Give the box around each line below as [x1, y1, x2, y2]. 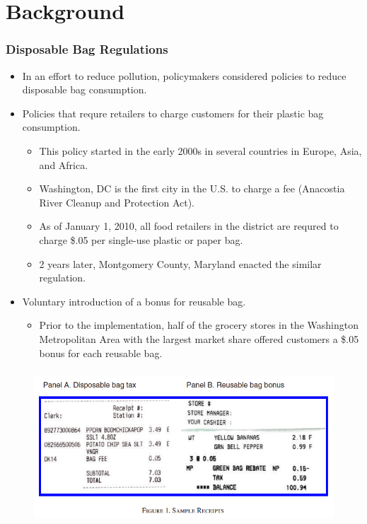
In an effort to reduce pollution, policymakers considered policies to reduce [22, 68, 346, 83]
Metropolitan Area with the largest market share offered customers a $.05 [39, 331, 359, 346]
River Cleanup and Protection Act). [39, 194, 195, 209]
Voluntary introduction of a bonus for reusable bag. [22, 293, 246, 308]
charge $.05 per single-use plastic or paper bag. [39, 232, 243, 247]
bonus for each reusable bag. [39, 345, 163, 360]
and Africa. [39, 157, 88, 172]
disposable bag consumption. [22, 82, 147, 97]
